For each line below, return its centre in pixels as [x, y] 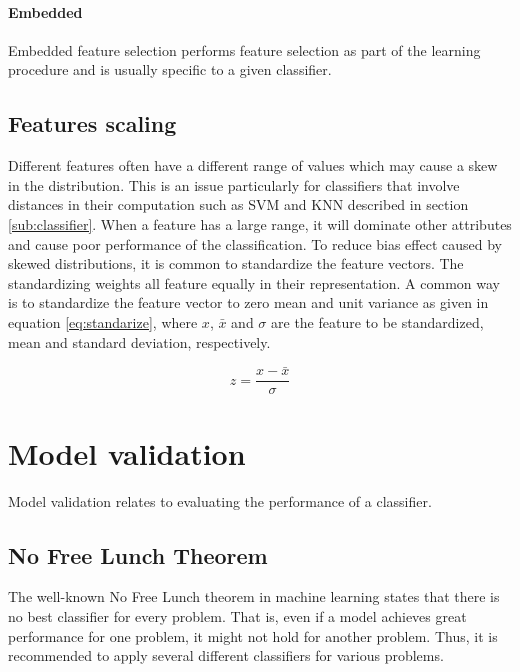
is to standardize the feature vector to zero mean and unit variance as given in [248, 302]
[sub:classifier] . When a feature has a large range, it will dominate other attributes [260, 223]
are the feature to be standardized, [377, 321]
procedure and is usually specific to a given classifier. [170, 69]
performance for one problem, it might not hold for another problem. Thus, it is [253, 635]
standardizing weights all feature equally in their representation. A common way [254, 282]
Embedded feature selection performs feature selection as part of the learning [244, 49]
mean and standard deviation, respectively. [139, 341]
